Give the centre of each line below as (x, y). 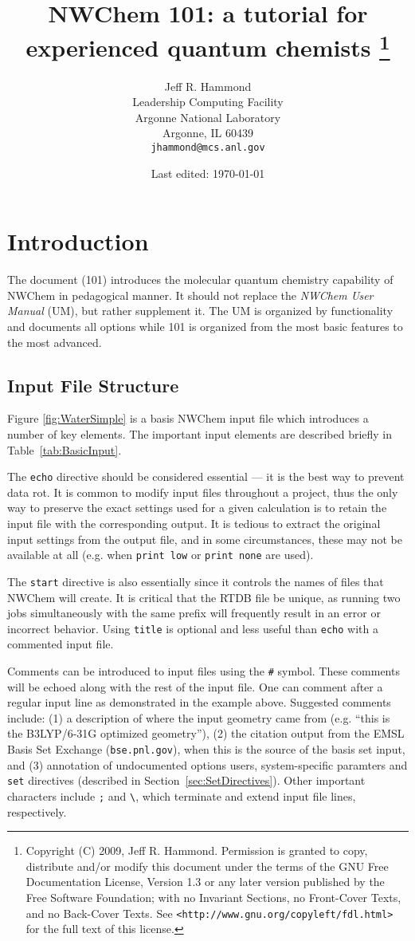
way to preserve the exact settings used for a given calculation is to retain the (197, 508)
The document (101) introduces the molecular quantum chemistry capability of (200, 280)
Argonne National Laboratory (208, 117)
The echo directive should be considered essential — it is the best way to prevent (206, 476)
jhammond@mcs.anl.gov (208, 148)
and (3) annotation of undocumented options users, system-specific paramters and (207, 764)
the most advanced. (55, 342)
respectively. (37, 811)
